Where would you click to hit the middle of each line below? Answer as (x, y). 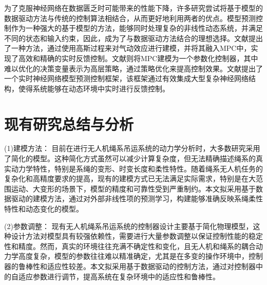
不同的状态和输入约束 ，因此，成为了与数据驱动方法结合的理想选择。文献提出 (133, 38)
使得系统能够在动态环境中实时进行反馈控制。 (94, 88)
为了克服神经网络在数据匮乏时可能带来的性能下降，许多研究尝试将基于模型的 (133, 8)
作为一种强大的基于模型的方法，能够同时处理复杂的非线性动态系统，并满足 (137, 28)
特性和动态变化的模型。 (44, 209)
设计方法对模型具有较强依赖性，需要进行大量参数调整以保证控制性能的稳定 (137, 236)
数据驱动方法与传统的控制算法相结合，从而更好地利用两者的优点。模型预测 (130, 18)
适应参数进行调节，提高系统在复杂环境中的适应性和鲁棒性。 (119, 276)
